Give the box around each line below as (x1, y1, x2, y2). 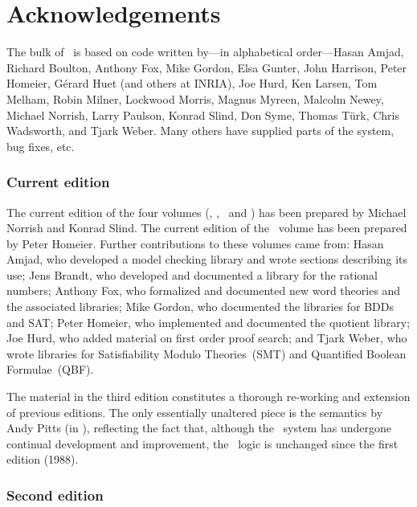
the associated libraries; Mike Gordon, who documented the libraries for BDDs (6, 298, 394, 315)
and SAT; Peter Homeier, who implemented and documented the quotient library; (6, 313, 411, 330)
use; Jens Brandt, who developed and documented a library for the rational (6, 266, 378, 283)
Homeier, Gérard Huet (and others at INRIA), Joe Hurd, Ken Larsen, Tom (6, 75, 378, 92)
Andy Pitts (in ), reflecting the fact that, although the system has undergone (6, 419, 391, 436)
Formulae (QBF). (6, 361, 94, 378)
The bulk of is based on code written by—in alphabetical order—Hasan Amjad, (6, 43, 404, 60)
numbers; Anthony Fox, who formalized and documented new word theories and (6, 282, 401, 299)
